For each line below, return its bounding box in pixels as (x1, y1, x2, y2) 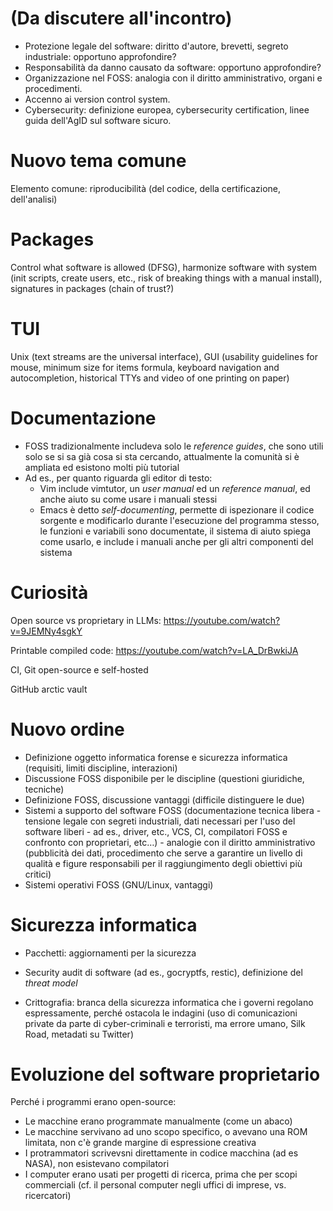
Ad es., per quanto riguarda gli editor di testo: (24, 472, 213, 484)
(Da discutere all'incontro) (10, 7, 233, 30)
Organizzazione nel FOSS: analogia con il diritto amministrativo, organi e (24, 72, 323, 84)
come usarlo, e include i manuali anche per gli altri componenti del (39, 535, 314, 547)
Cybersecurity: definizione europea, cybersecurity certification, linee (24, 103, 310, 116)
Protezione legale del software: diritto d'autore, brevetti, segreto (24, 40, 289, 52)
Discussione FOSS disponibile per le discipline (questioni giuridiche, (24, 772, 305, 784)
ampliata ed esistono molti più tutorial (24, 461, 180, 473)
